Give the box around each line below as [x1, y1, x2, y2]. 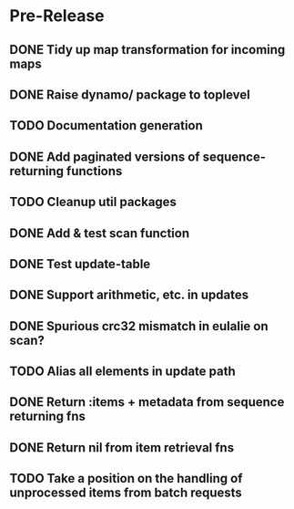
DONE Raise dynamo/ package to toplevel [9, 87, 250, 102]
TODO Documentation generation [9, 118, 203, 133]
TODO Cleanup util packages [9, 194, 177, 210]
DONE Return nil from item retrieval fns [9, 440, 235, 455]
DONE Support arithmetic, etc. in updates [9, 287, 248, 303]
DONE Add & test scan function [9, 225, 189, 241]
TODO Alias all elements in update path [9, 364, 237, 379]
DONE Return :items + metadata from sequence [9, 394, 285, 410]
